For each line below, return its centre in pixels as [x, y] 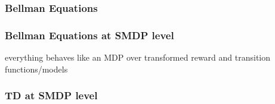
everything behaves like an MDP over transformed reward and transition [138, 57]
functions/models [36, 69]
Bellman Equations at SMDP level [89, 35]
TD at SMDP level [51, 95]
